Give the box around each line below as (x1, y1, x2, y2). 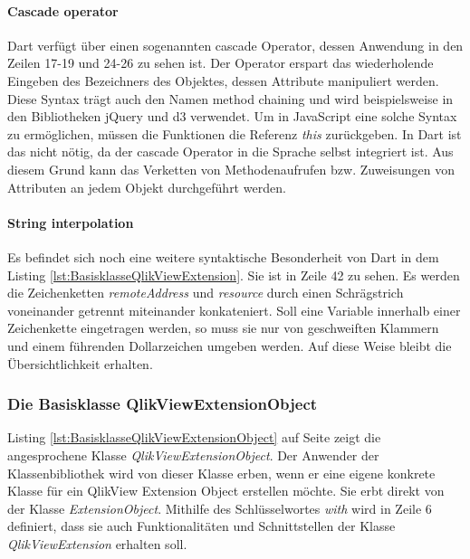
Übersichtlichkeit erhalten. (7, 354, 153, 373)
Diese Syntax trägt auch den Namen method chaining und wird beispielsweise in (7, 89, 454, 108)
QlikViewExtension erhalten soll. (7, 534, 187, 553)
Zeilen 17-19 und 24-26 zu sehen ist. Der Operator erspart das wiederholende (7, 53, 434, 72)
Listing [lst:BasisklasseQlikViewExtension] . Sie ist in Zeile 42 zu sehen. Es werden (7, 265, 460, 284)
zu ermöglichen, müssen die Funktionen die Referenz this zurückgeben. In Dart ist (7, 124, 462, 143)
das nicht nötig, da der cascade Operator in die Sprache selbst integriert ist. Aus (7, 142, 454, 161)
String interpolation (7, 213, 134, 232)
